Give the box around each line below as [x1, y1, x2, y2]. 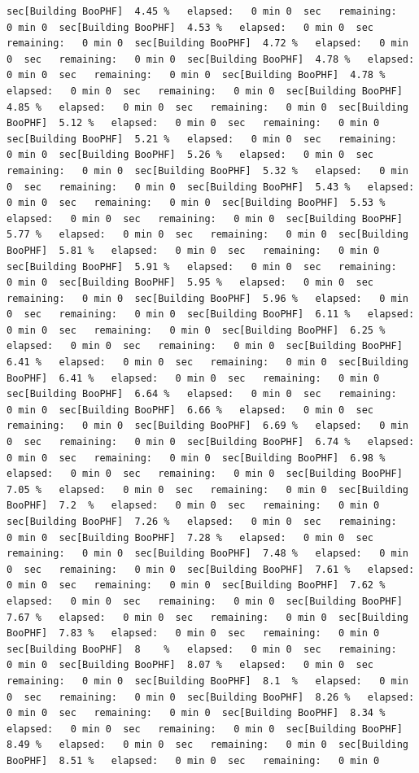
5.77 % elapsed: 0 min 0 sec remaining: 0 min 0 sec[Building [7, 229, 408, 241]
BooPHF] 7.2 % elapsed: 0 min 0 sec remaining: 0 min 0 [7, 500, 380, 512]
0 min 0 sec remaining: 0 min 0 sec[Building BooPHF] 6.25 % [7, 324, 386, 336]
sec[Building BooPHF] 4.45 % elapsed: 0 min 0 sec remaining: [7, 6, 397, 17]
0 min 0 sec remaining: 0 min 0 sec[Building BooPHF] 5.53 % [7, 197, 386, 209]
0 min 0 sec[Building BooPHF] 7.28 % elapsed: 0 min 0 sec [7, 531, 374, 544]
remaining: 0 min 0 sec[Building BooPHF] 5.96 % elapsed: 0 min [7, 292, 408, 304]
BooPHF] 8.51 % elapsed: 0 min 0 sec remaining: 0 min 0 [7, 754, 380, 766]
